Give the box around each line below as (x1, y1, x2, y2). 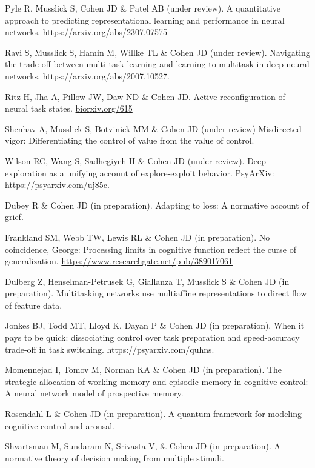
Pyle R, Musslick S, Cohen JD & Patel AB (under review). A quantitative (5, 2, 280, 14)
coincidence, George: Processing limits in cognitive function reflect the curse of (5, 242, 297, 255)
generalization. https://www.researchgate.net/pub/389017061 (5, 255, 233, 267)
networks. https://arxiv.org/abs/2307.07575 (5, 25, 167, 38)
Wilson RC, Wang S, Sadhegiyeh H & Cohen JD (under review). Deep (5, 154, 267, 167)
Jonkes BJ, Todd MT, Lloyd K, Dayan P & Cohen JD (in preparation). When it (5, 319, 305, 332)
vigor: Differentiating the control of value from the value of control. (5, 134, 254, 147)
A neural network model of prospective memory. (5, 387, 184, 399)
